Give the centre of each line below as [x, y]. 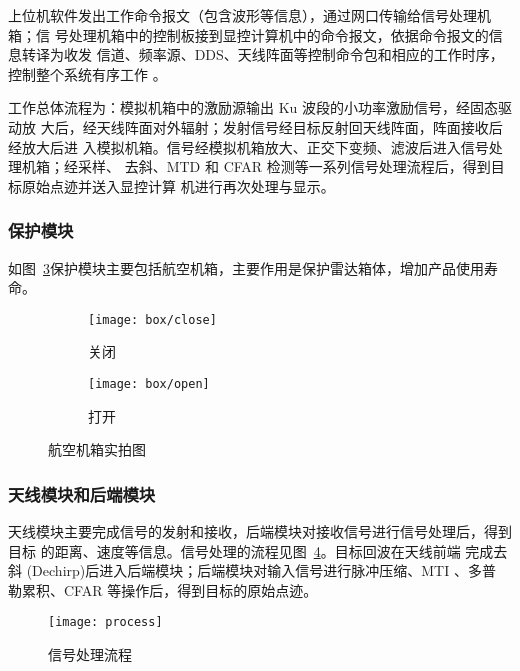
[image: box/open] [149, 384]
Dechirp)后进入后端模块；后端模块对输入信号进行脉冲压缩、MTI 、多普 [264, 570]
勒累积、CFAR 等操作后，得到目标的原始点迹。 [163, 589]
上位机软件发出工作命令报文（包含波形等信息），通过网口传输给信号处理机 [249, 15]
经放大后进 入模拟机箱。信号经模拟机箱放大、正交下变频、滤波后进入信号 [248, 146]
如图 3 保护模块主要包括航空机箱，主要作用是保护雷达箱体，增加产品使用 [246, 267]
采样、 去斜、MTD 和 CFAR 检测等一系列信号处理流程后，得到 [284, 166]
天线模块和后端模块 [82, 493]
